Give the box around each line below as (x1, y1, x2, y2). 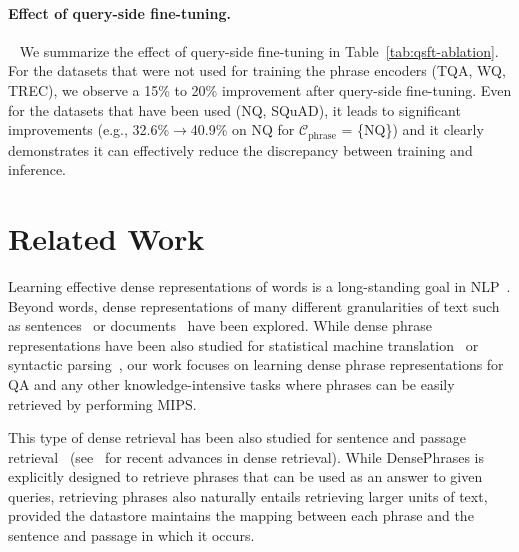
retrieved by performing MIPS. (8, 393, 197, 414)
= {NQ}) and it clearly (341, 119, 484, 140)
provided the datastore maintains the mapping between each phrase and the (8, 505, 474, 526)
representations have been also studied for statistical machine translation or (8, 334, 479, 355)
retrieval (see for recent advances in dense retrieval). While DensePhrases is (8, 446, 484, 467)
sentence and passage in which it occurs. (8, 525, 255, 546)
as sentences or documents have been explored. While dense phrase (8, 315, 433, 336)
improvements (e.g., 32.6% (8, 119, 170, 140)
